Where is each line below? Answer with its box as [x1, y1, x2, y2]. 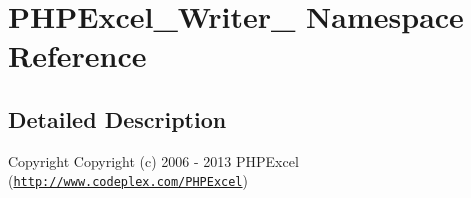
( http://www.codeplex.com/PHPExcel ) [8, 170, 248, 191]
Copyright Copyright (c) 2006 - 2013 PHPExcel [8, 150, 299, 171]
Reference [8, 35, 147, 76]
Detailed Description [8, 103, 227, 134]
